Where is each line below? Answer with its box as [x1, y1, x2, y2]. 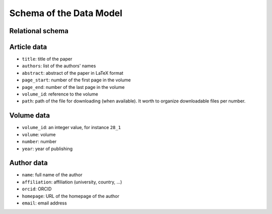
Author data [9, 159, 48, 167]
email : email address [22, 200, 67, 206]
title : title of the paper [22, 56, 73, 62]
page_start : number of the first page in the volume [22, 77, 131, 83]
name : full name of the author [22, 172, 83, 178]
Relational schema [9, 27, 69, 35]
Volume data [9, 111, 50, 120]
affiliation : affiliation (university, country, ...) [22, 179, 122, 185]
